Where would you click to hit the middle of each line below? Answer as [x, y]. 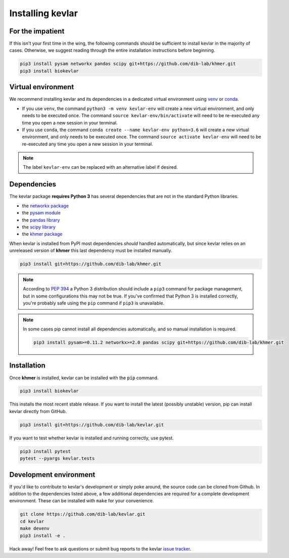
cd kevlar [32, 521]
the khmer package [42, 234]
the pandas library [41, 220]
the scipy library [39, 227]
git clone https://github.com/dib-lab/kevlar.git [83, 514]
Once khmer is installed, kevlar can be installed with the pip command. [84, 378]
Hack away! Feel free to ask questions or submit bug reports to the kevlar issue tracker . [100, 549]
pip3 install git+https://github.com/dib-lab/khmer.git [91, 264]
